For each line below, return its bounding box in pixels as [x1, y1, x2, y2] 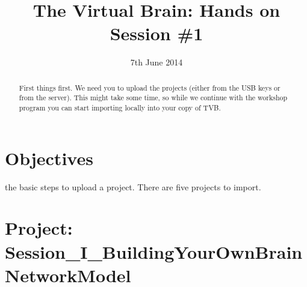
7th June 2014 [130, 56, 183, 68]
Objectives [5, 145, 93, 170]
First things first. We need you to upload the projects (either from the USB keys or [19, 82, 281, 92]
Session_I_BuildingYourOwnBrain [5, 239, 303, 264]
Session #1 [110, 21, 203, 46]
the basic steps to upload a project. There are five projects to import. [5, 180, 261, 193]
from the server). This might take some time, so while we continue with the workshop [19, 92, 288, 103]
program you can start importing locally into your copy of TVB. [19, 103, 221, 113]
